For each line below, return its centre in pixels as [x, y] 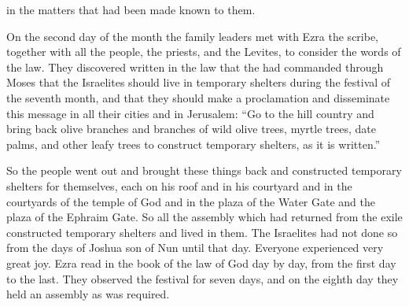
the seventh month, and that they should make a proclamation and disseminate [198, 97]
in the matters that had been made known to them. [131, 9]
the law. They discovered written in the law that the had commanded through [195, 67]
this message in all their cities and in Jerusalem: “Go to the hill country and [190, 113]
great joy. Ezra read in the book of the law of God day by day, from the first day [201, 263]
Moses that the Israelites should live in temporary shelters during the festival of [199, 82]
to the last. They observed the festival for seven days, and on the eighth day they [203, 278]
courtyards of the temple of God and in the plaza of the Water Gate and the [191, 201]
